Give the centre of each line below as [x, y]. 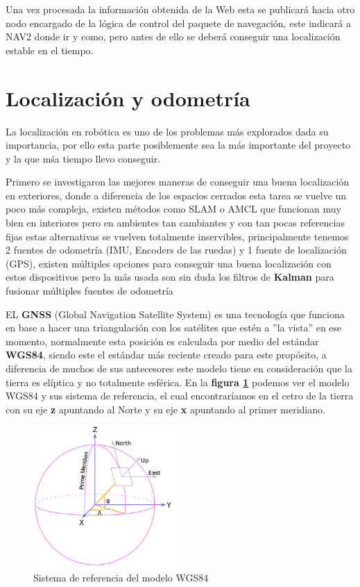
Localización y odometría [128, 98]
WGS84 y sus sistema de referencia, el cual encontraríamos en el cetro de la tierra [180, 396]
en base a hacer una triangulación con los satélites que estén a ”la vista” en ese [174, 328]
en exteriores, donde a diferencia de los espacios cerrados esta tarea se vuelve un [176, 195]
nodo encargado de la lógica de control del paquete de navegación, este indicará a [178, 23]
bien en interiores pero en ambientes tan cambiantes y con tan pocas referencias [175, 223]
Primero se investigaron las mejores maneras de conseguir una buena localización [178, 182]
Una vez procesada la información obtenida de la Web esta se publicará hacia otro [180, 9]
